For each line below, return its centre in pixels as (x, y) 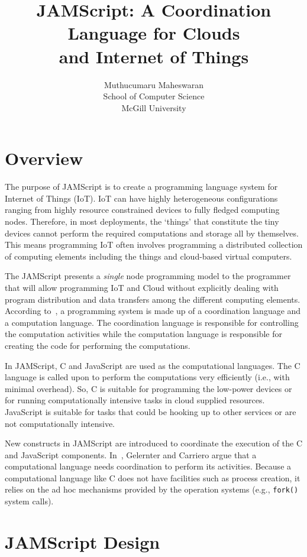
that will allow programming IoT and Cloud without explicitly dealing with (142, 287)
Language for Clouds (154, 33)
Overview (44, 158)
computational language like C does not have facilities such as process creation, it (153, 477)
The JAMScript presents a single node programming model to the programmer (148, 276)
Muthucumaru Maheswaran (154, 84)
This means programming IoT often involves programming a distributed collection (154, 245)
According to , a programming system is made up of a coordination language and (153, 311)
